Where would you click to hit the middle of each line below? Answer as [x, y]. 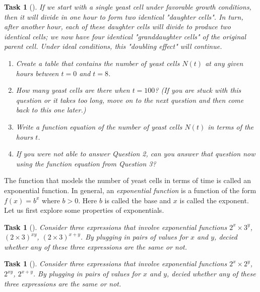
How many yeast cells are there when [73, 90]
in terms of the [231, 126]
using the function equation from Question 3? [86, 163]
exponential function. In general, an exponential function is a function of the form [130, 190]
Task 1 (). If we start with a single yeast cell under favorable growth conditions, [128, 7]
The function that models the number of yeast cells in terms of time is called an [128, 180]
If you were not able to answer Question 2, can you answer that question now [136, 154]
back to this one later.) [51, 110]
